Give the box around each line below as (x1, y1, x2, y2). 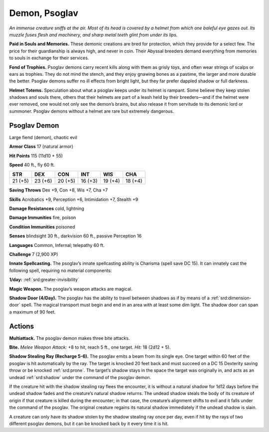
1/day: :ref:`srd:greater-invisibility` (9, 277, 80, 283)
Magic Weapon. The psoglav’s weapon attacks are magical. (9, 286, 133, 292)
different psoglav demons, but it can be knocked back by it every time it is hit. (9, 421, 169, 427)
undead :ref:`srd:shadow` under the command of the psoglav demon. (9, 374, 151, 380)
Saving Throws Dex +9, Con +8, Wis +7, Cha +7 (9, 187, 108, 193)
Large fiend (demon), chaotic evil (9, 134, 77, 140)
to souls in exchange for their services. (9, 55, 89, 61)
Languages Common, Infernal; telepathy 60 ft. (9, 242, 105, 248)
